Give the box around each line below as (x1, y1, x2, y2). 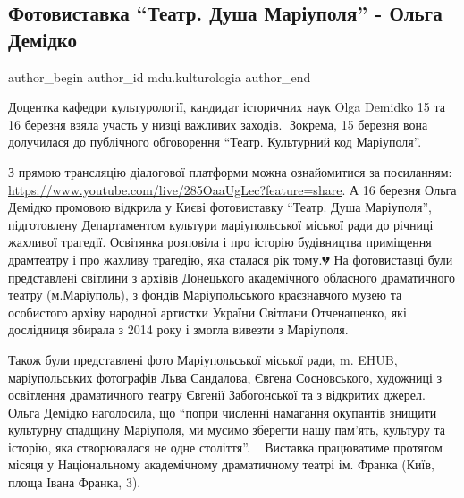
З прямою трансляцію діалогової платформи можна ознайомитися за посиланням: (8, 162, 452, 181)
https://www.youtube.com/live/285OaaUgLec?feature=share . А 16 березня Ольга (8, 180, 457, 198)
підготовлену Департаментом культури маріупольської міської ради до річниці (8, 215, 434, 233)
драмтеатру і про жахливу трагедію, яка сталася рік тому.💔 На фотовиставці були (8, 249, 453, 268)
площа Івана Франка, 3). (8, 473, 141, 492)
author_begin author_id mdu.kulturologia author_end (8, 67, 311, 86)
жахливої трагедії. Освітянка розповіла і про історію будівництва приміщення (8, 232, 432, 251)
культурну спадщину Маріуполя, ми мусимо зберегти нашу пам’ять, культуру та (8, 420, 446, 439)
